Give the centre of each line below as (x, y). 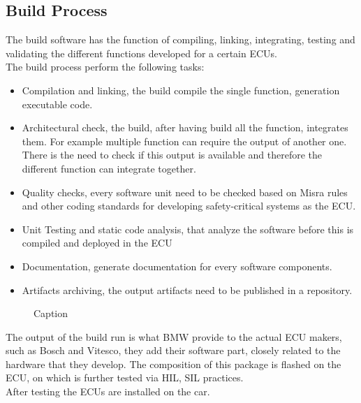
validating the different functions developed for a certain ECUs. (141, 53)
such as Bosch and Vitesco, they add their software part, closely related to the (173, 350)
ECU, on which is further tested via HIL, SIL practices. (125, 378)
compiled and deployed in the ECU (97, 243)
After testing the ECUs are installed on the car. (108, 391)
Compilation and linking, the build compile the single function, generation (181, 90)
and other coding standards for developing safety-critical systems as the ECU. (189, 206)
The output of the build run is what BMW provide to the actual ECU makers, (174, 336)
